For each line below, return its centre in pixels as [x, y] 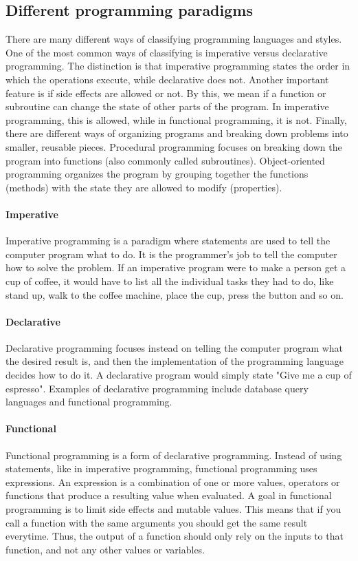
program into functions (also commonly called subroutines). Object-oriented [165, 160]
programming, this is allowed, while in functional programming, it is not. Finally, [176, 119]
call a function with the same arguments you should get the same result [157, 522]
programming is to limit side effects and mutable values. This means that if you [174, 509]
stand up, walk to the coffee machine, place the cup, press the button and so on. [175, 294]
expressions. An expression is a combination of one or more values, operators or [173, 481]
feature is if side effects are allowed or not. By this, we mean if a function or [166, 93]
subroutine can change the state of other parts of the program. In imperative [167, 106]
